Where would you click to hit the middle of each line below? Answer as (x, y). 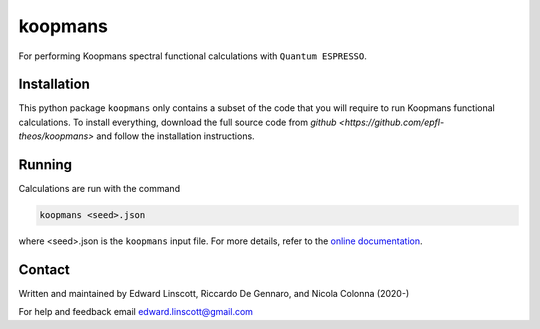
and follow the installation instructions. (175, 136)
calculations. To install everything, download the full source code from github (177, 122)
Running (45, 165)
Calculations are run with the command (99, 189)
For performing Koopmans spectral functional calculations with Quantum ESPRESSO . (192, 56)
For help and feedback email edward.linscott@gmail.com (136, 312)
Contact (44, 269)
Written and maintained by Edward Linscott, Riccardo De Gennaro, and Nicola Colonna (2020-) (214, 294)
